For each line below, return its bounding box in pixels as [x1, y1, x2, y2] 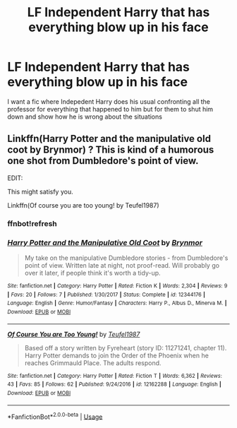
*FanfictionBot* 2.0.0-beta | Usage [7, 411, 103, 421]
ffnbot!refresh [7, 218, 58, 228]
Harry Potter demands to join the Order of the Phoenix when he [24, 351, 209, 359]
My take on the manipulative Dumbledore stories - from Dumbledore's [24, 254, 229, 262]
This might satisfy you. [7, 187, 73, 196]
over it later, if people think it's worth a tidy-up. [24, 268, 161, 277]
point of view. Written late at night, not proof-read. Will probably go [24, 261, 220, 269]
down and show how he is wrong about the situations [7, 112, 162, 121]
